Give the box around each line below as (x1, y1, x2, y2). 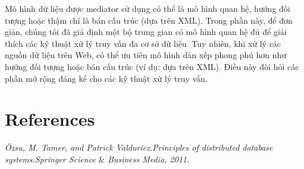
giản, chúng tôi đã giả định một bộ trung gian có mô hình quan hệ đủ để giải (5, 25, 287, 38)
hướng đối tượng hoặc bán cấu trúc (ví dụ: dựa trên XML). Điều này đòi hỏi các (5, 60, 299, 72)
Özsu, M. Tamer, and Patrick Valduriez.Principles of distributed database (5, 141, 273, 154)
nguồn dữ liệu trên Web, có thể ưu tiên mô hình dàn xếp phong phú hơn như (5, 49, 287, 61)
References (5, 107, 95, 131)
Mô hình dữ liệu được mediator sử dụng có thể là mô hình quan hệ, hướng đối (5, 2, 290, 14)
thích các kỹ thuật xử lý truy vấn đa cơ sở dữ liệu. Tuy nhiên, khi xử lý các (5, 37, 281, 49)
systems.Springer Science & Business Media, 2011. (5, 152, 190, 165)
